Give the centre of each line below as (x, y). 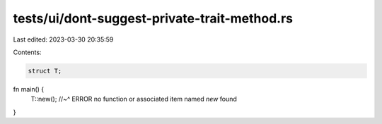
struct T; (45, 71)
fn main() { (29, 89)
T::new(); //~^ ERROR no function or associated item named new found (134, 99)
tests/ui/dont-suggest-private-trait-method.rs (153, 18)
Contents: (27, 52)
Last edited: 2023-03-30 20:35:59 (63, 39)
